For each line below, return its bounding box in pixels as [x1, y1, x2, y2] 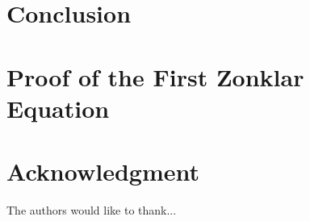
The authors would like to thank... [6, 202, 177, 219]
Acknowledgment [6, 155, 199, 188]
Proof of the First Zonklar [6, 60, 304, 93]
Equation [6, 91, 110, 124]
